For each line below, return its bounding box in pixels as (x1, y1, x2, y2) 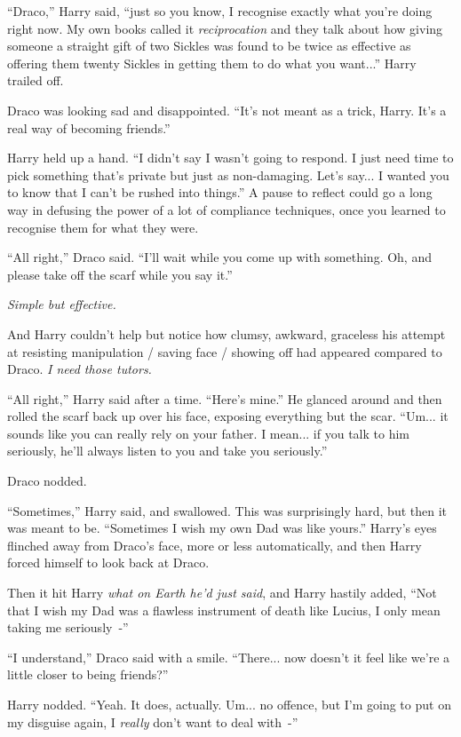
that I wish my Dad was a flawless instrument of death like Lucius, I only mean (7, 600, 441, 619)
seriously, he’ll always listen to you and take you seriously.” (7, 441, 328, 460)
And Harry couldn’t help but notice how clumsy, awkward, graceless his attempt (7, 324, 446, 343)
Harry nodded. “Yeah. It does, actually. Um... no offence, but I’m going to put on (7, 695, 451, 713)
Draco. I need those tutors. (7, 360, 152, 378)
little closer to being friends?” (7, 665, 169, 684)
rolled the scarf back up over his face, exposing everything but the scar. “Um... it (7, 407, 449, 425)
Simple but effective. (7, 295, 116, 313)
